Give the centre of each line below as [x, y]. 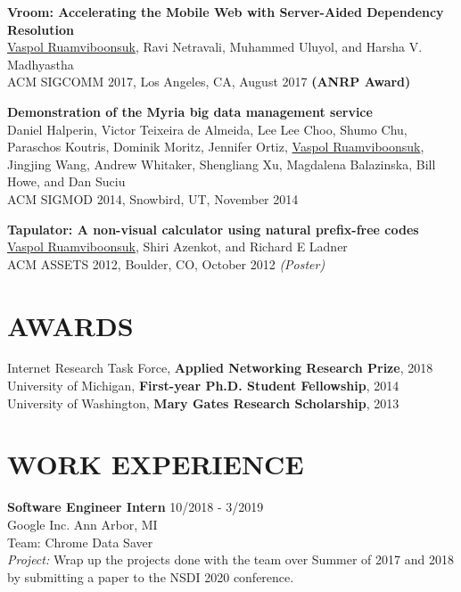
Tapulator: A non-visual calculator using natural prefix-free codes [213, 229]
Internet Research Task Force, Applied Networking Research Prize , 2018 [220, 368]
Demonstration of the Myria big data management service [190, 111]
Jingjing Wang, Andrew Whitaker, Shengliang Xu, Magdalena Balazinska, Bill [222, 164]
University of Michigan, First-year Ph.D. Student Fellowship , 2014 [203, 386]
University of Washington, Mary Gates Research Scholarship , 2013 [203, 403]
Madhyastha [41, 64]
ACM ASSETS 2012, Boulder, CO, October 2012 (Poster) [166, 263]
